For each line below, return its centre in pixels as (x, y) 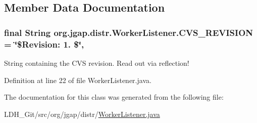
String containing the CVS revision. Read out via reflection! (97, 63)
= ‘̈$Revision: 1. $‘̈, (44, 44)
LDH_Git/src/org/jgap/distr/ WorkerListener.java (82, 114)
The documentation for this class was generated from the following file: (114, 97)
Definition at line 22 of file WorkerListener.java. (78, 80)
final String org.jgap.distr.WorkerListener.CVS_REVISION (129, 32)
